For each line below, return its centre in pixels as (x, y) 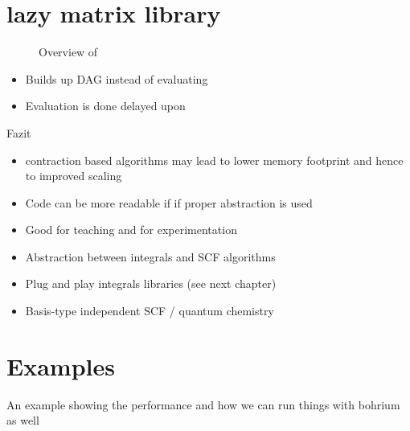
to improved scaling (74, 176)
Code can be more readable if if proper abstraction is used (169, 202)
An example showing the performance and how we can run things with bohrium (203, 404)
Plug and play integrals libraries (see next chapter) (151, 283)
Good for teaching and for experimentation (131, 230)
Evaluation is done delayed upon (105, 106)
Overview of (68, 52)
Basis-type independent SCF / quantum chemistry (150, 311)
